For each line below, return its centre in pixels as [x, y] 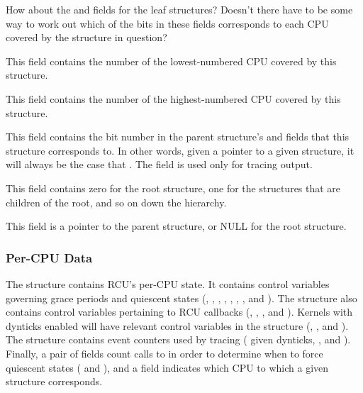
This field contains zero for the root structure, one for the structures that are [173, 188]
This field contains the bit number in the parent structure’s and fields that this [178, 137]
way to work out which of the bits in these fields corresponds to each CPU [167, 23]
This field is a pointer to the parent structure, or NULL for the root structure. [176, 226]
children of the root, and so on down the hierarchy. [116, 202]
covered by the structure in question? [86, 37]
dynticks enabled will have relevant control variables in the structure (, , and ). [177, 325]
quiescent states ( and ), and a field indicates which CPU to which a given [167, 367]
